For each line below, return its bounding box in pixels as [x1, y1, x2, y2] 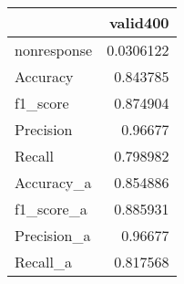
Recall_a [15, 251, 72, 272]
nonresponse [15, 39, 93, 60]
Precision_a [15, 225, 91, 246]
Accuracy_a [15, 172, 92, 193]
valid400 [108, 12, 169, 33]
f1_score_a [15, 198, 87, 219]
